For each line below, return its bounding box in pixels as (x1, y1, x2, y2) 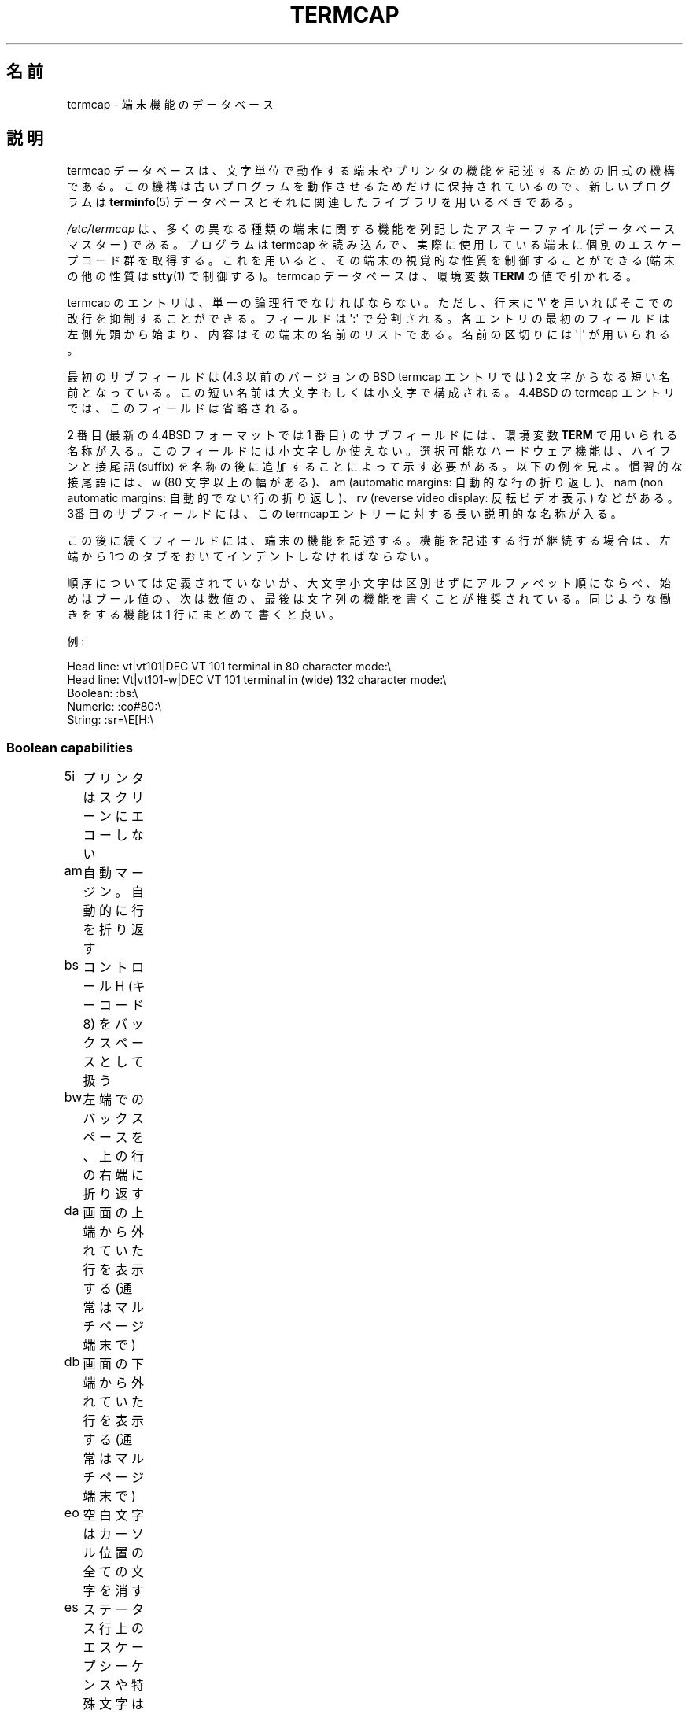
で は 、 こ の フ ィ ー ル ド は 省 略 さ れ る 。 (67, 401, 304, 416)
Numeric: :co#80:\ (67, 700, 162, 714)
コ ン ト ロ (83, 959, 144, 976)
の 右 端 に (83, 1167, 144, 1184)
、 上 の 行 (83, 1148, 144, 1165)
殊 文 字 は (83, 1696, 144, 1712)
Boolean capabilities (6, 739, 133, 755)
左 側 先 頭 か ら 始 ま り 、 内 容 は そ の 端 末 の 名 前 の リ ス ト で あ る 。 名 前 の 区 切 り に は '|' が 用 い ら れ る (67, 327, 670, 342)
